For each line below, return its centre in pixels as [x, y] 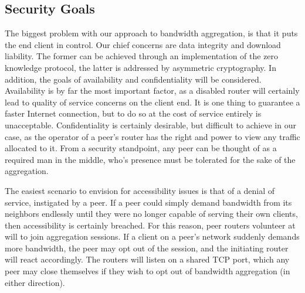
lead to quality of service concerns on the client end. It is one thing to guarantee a [152, 102]
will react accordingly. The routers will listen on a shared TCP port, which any [147, 259]
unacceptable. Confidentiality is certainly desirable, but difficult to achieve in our [150, 125]
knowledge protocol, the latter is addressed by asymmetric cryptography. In [140, 67]
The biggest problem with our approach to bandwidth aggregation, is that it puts [151, 33]
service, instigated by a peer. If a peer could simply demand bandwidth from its [148, 202]
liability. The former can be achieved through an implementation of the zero [142, 56]
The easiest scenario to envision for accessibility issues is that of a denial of [140, 190]
